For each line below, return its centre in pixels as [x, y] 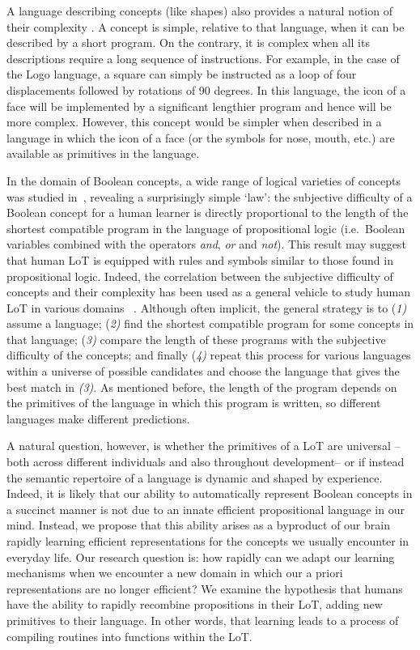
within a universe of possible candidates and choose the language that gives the [203, 371]
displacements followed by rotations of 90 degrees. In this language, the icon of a [206, 89]
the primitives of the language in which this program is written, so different [194, 403]
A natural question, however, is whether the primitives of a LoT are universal [199, 446]
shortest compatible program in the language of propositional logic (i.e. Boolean [206, 228]
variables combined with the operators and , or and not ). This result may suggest [206, 244]
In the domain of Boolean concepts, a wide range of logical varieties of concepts [204, 180]
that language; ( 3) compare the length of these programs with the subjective [196, 339]
